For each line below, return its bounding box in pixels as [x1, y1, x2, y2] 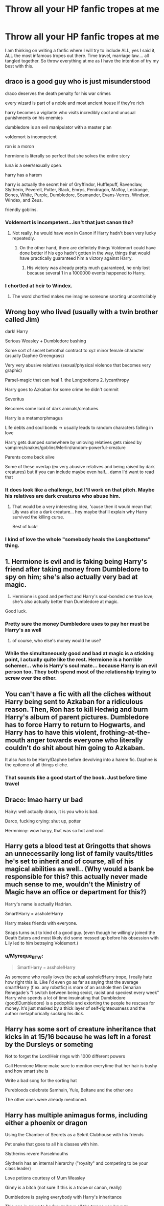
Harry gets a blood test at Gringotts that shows [5, 842, 151, 850]
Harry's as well [5, 627, 42, 633]
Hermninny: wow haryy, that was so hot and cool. [5, 827, 105, 833]
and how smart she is [5, 1068, 48, 1074]
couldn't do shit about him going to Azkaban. [5, 744, 145, 752]
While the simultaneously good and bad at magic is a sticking [5, 650, 154, 657]
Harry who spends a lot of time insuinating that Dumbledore [5, 995, 126, 1001]
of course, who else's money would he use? [12, 638, 101, 644]
